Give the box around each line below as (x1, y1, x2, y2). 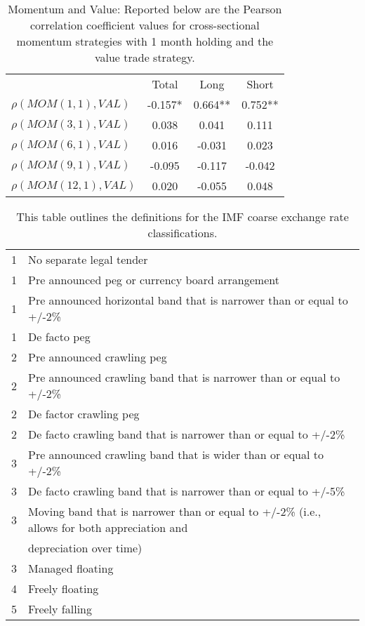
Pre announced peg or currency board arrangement (28, 272, 279, 288)
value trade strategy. (94, 49, 195, 65)
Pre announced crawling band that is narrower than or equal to (28, 369, 340, 385)
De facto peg (28, 328, 91, 345)
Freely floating (28, 580, 99, 597)
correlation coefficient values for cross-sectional (30, 17, 260, 33)
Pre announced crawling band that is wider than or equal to (28, 446, 324, 462)
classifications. (147, 225, 218, 241)
